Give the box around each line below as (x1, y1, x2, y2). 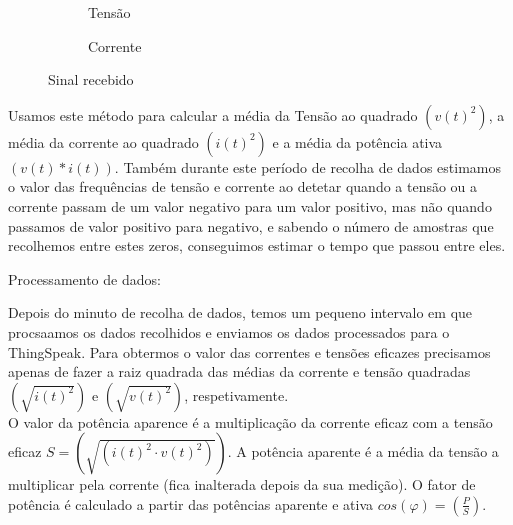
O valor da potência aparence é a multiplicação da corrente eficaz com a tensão (8, 411, 493, 432)
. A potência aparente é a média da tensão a (227, 441, 499, 462)
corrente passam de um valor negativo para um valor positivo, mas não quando (8, 195, 492, 216)
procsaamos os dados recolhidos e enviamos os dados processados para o (8, 321, 450, 342)
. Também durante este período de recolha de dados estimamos (114, 156, 501, 177)
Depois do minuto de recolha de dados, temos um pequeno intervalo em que (8, 302, 473, 323)
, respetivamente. (184, 384, 289, 405)
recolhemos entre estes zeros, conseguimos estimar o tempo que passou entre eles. (8, 235, 506, 256)
